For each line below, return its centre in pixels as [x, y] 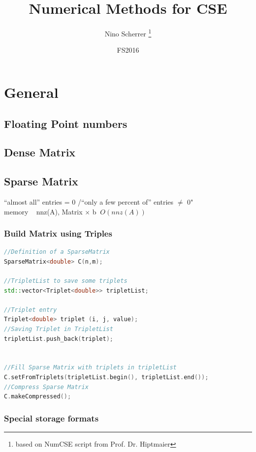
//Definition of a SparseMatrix [57, 252]
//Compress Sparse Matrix [46, 387]
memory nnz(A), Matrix [43, 211]
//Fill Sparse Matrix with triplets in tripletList [90, 368]
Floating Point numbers [66, 123]
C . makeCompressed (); [38, 397]
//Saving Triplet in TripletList [59, 329]
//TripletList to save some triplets [66, 281]
